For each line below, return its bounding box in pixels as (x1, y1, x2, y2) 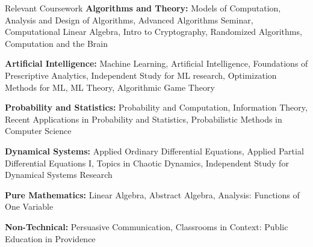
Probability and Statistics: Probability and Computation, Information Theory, (5, 101, 308, 114)
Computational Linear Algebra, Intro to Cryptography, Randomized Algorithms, (5, 25, 302, 38)
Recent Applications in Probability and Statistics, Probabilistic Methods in (5, 112, 282, 125)
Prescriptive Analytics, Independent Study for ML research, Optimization (5, 69, 277, 81)
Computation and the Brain (5, 37, 108, 49)
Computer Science (5, 124, 72, 137)
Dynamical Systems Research (5, 168, 113, 181)
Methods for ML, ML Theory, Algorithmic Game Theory (5, 81, 215, 93)
